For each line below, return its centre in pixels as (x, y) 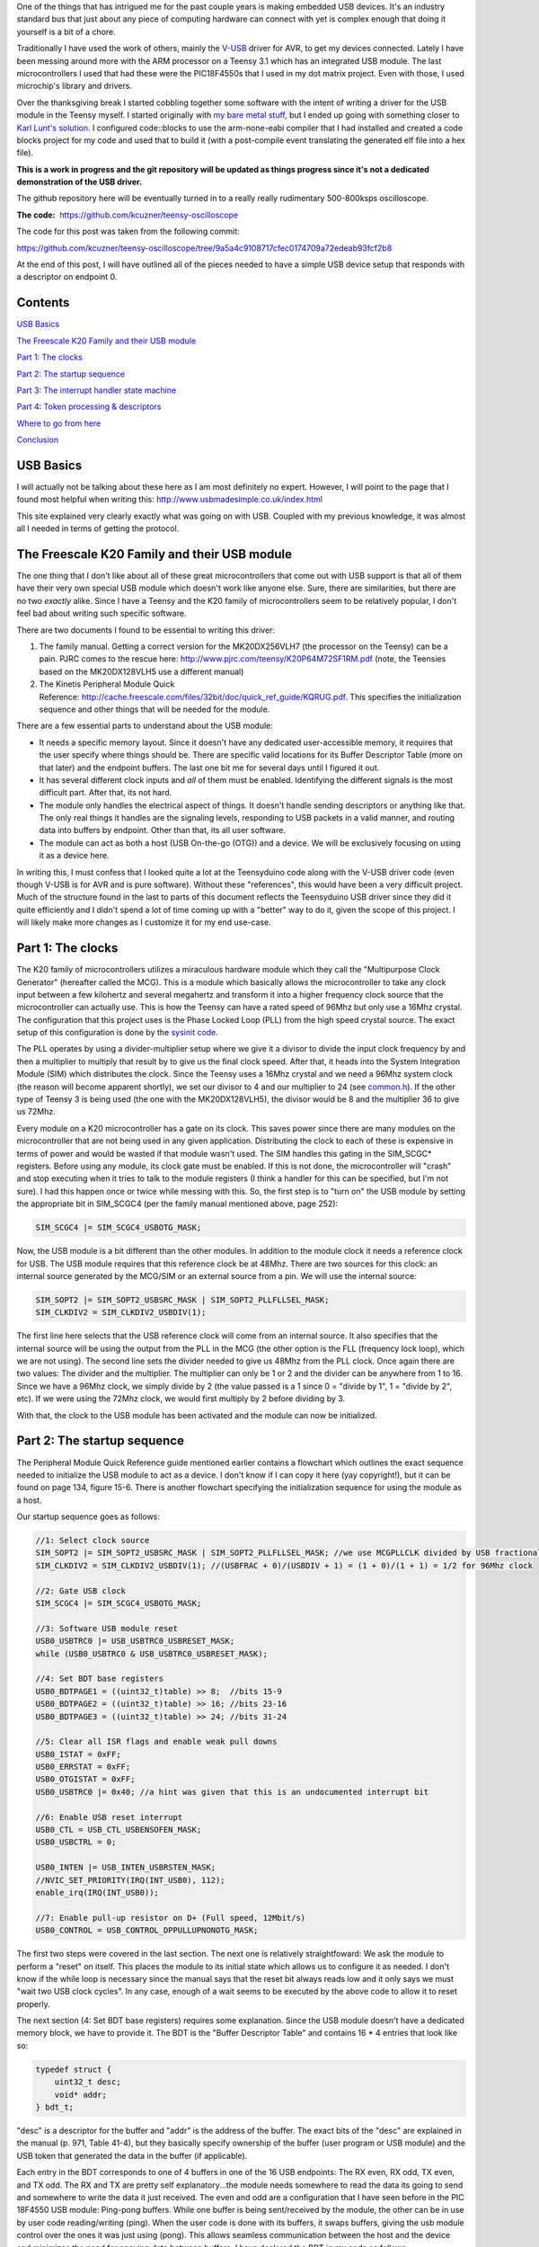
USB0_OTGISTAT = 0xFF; (85, 1779)
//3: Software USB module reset (107, 1628)
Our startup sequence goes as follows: (88, 1517)
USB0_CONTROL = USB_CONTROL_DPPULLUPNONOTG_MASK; (147, 1931)
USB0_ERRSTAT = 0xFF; (83, 1767)
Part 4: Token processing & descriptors (89, 407)
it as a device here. (74, 856)
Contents (43, 302)
